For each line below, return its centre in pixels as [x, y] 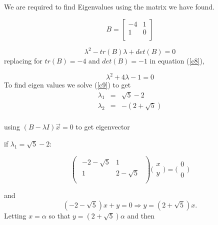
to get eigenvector [103, 127]
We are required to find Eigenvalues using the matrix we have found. [109, 6]
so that [59, 215]
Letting [15, 215]
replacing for [23, 61]
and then [141, 215]
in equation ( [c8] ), [177, 61]
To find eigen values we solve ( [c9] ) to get [67, 85]
